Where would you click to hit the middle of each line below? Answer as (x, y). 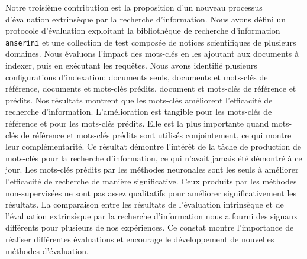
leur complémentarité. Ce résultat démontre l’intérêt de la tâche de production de (153, 146)
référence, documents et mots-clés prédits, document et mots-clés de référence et (151, 88)
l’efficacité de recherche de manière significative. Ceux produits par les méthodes (151, 181)
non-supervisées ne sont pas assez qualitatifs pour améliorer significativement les (151, 192)
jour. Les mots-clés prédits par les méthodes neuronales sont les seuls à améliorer (152, 169)
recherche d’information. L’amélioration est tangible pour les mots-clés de (139, 111)
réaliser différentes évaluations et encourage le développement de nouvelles (140, 239)
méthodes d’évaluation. (47, 250)
